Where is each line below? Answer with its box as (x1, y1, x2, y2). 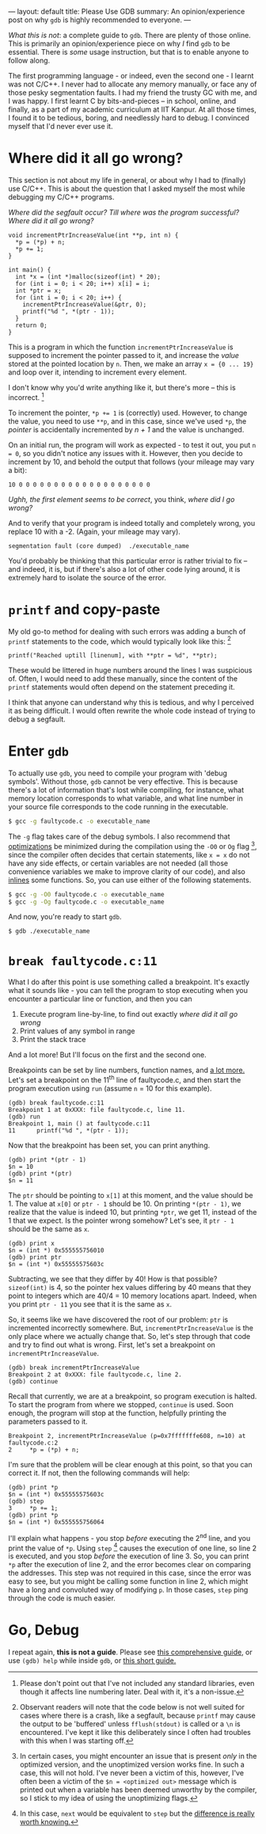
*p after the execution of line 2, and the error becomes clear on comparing (8, 1560, 251, 1570)
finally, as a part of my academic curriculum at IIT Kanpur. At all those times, (8, 105, 257, 114)
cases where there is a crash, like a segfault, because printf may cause (19, 1710, 256, 1721)
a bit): (8, 465, 28, 474)
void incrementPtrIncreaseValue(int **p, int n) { (8, 231, 179, 239)
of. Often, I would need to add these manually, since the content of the (8, 674, 238, 683)
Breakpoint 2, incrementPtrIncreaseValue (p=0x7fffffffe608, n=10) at (8, 1432, 246, 1440)
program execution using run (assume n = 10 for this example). (8, 1083, 212, 1093)
